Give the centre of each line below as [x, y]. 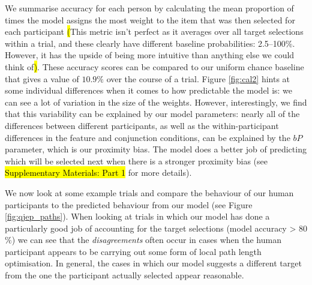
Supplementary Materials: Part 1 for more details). [98, 172]
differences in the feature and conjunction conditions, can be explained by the [148, 137]
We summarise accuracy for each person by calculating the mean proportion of [149, 8]
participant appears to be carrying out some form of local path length [133, 251]
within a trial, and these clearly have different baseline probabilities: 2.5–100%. [150, 43]
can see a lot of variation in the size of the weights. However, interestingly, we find [156, 102]
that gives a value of [42, 78]
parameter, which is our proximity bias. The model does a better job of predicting [156, 149]
